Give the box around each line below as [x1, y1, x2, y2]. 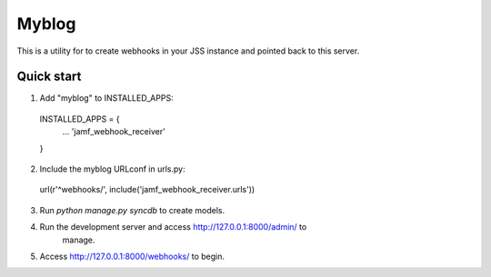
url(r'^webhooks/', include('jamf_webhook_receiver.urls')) [39, 184, 256, 195]
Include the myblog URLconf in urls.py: [39, 163, 185, 174]
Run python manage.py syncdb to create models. [39, 204, 225, 215]
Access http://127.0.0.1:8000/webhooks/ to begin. [39, 251, 225, 262]
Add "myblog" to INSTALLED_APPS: [39, 93, 174, 104]
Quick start [16, 69, 82, 84]
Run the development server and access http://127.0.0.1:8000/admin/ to [39, 222, 307, 232]
